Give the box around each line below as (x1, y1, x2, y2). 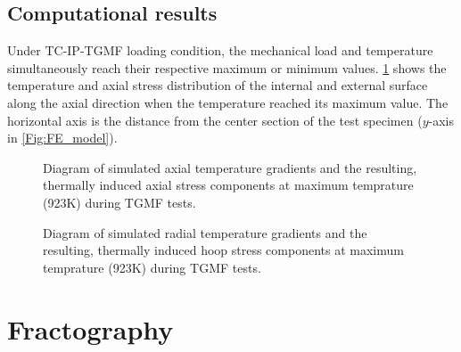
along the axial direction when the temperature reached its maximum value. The (7, 93, 449, 111)
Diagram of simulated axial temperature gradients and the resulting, (43, 158, 417, 176)
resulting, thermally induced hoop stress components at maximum (43, 241, 404, 259)
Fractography (7, 310, 174, 347)
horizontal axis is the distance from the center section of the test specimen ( (7, 111, 423, 129)
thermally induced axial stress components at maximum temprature (43, 176, 414, 194)
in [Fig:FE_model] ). (7, 128, 118, 147)
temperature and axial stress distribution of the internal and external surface (7, 76, 428, 94)
